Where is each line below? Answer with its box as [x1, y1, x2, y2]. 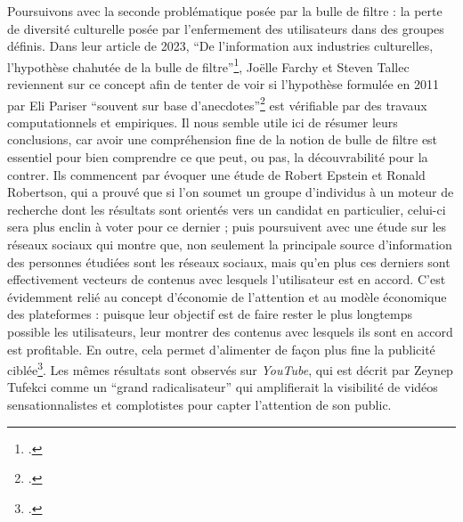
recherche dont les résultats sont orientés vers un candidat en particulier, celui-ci [7, 200, 446, 218]
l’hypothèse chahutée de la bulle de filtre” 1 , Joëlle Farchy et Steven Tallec [7, 54, 410, 76]
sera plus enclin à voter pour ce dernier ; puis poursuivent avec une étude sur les [7, 217, 447, 236]
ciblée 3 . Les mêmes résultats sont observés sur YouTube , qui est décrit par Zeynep [7, 358, 453, 379]
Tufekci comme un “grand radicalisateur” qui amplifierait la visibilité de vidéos [7, 378, 438, 396]
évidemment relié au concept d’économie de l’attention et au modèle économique [7, 287, 447, 306]
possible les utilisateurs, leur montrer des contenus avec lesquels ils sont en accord [7, 322, 453, 340]
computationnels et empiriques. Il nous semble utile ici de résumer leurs [7, 112, 398, 131]
